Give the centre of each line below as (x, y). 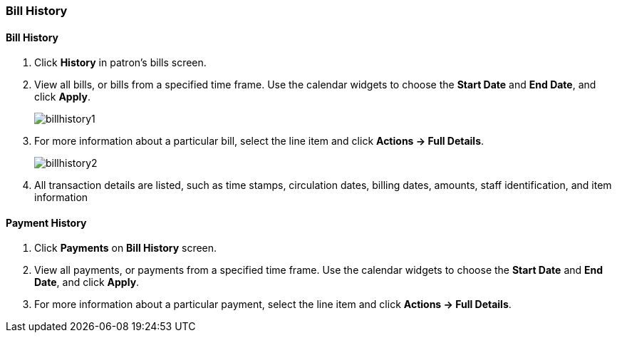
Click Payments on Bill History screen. (126, 248)
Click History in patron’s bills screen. (120, 63)
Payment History (46, 222)
